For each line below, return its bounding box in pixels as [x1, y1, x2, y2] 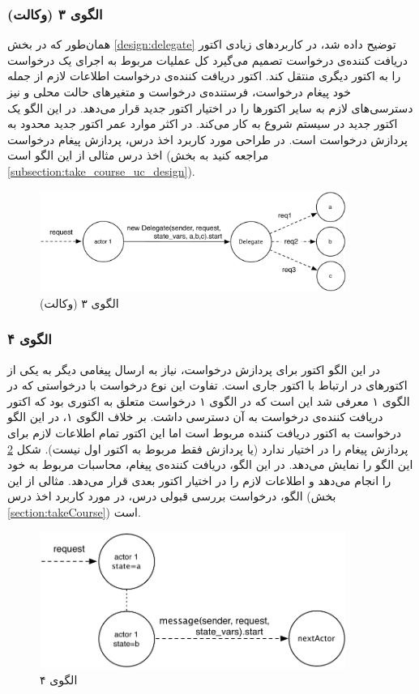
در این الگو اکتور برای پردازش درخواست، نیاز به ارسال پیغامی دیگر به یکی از [7, 360, 381, 377]
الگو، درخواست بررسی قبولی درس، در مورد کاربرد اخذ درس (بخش [7, 488, 336, 505]
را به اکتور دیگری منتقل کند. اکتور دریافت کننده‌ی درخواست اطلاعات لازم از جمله [7, 67, 401, 84]
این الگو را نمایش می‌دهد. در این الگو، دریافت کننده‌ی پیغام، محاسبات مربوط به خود [7, 456, 413, 473]
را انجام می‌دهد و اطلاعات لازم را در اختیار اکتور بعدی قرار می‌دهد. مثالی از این [7, 471, 391, 488]
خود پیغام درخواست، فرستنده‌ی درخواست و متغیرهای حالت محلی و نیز [7, 83, 351, 100]
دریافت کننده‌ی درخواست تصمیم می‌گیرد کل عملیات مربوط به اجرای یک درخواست [7, 51, 408, 68]
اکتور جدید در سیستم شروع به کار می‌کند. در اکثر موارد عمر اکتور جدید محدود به [7, 115, 398, 132]
